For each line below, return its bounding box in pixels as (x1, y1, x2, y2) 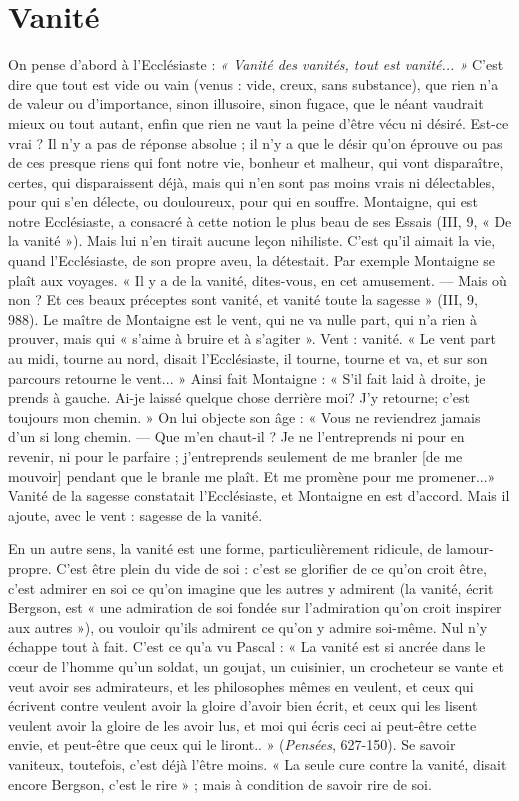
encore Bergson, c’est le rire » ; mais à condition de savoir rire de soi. (8, 773, 432, 794)
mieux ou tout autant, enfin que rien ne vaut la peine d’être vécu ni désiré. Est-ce (8, 112, 509, 133)
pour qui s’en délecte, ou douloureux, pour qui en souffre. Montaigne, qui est (8, 191, 478, 212)
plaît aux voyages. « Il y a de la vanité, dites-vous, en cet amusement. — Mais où (8, 269, 507, 290)
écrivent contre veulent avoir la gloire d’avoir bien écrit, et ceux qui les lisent (8, 695, 478, 716)
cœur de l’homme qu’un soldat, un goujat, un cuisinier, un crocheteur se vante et (8, 655, 504, 676)
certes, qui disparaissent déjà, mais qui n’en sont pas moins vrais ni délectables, (8, 171, 495, 192)
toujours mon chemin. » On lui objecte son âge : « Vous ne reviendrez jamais (8, 406, 481, 427)
